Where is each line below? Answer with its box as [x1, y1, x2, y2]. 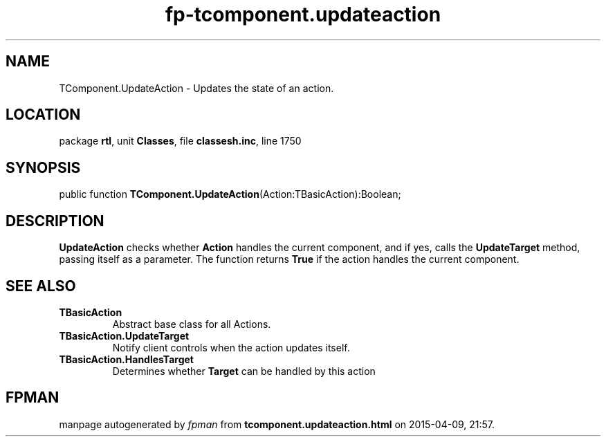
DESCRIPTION [6, 212, 104, 230]
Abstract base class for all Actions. [112, 317, 271, 330]
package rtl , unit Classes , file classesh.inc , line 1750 [59, 135, 302, 147]
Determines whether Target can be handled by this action [112, 365, 376, 377]
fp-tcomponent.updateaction [165, 3, 441, 26]
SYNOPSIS [6, 158, 81, 176]
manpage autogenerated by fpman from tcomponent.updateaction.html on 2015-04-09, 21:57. [59, 418, 495, 430]
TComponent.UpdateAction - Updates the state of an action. [59, 82, 334, 94]
